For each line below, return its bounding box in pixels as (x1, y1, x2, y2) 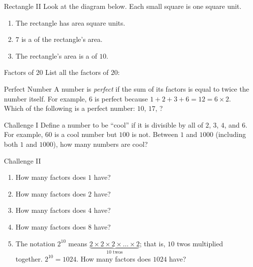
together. (15, 253, 43, 264)
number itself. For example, (4, 93, 87, 103)
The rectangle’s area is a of (15, 50, 97, 61)
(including (215, 129, 246, 139)
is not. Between (131, 129, 178, 139)
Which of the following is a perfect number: (4, 103, 135, 113)
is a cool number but (54, 129, 117, 139)
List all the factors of (45, 67, 109, 77)
